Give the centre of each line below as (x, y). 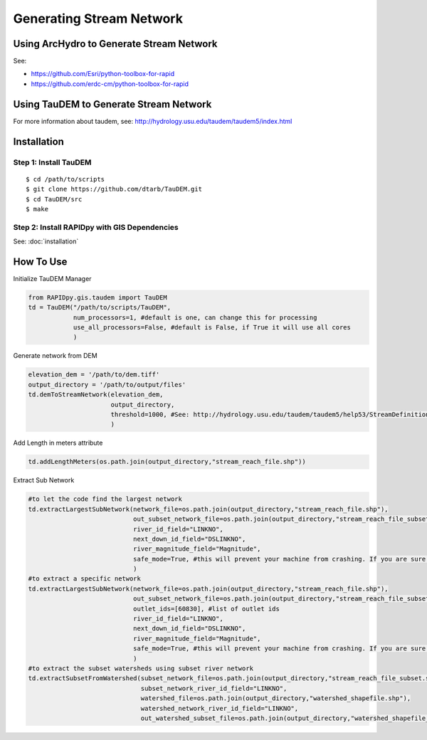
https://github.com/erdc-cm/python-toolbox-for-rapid (110, 84)
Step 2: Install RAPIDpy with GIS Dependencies (96, 227)
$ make (37, 209)
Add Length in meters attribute (58, 443)
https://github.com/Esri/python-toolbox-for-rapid (102, 74)
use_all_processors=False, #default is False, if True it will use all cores (212, 328)
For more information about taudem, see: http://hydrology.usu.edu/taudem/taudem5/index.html (153, 121)
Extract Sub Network (44, 480)
